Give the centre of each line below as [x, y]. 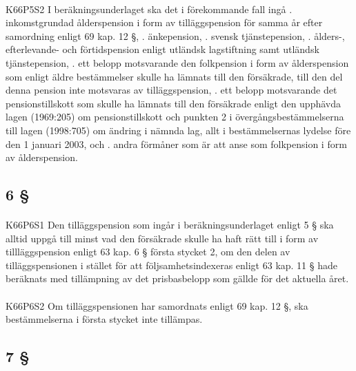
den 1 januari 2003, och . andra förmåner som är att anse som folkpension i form [176, 144]
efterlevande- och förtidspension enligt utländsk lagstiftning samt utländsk [162, 49]
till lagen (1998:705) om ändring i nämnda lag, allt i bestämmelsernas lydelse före [178, 130]
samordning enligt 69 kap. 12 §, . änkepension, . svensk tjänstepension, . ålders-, [175, 35]
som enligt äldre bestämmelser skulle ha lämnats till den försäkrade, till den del [174, 76]
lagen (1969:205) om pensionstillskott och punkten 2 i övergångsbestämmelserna [175, 117]
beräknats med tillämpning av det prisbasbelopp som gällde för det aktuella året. [177, 278]
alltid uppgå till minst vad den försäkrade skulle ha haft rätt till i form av [162, 238]
